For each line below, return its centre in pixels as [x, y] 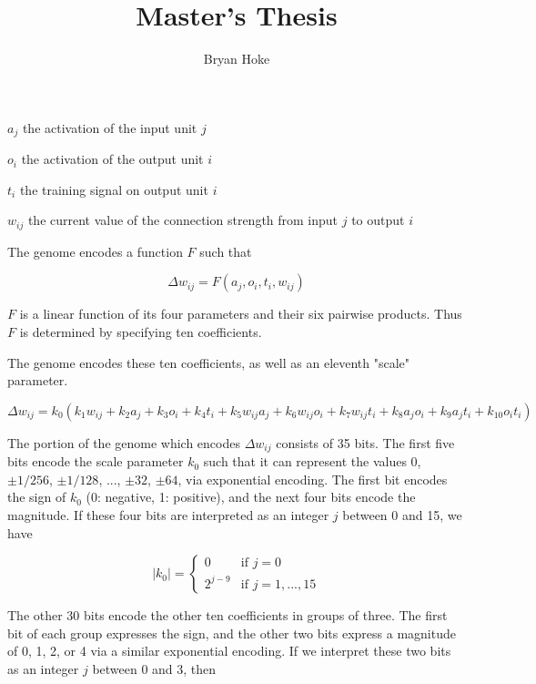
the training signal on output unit [114, 189]
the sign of [37, 497]
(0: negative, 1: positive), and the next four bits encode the [251, 497]
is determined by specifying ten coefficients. [141, 332]
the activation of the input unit [110, 127]
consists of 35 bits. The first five [365, 442]
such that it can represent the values [305, 461]
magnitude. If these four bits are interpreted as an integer [168, 515]
